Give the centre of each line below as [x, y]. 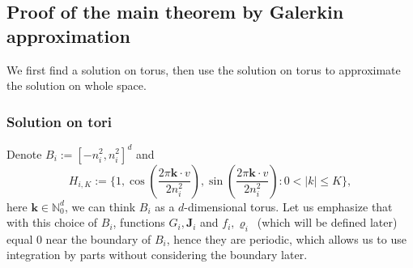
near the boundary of [98, 238]
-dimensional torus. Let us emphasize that [288, 206]
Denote [24, 153]
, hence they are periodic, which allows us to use [286, 238]
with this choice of [52, 222]
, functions [139, 222]
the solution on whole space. [77, 85]
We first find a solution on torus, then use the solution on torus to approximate [204, 69]
